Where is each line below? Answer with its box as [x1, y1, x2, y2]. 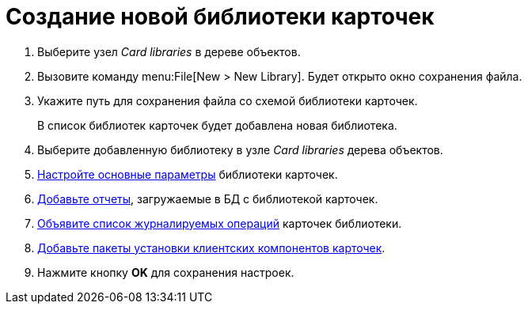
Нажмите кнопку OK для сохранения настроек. [37, 265, 294, 279]
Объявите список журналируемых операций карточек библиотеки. [37, 216, 402, 230]
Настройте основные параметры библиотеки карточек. [37, 167, 338, 181]
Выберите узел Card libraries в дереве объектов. [37, 44, 301, 59]
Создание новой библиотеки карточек [6, 3, 435, 30]
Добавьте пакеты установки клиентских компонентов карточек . [37, 240, 386, 255]
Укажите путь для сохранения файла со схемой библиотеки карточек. [37, 93, 418, 108]
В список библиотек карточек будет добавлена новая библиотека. [37, 118, 397, 132]
